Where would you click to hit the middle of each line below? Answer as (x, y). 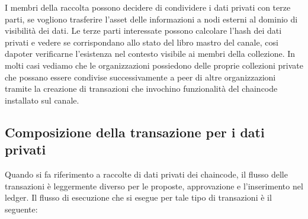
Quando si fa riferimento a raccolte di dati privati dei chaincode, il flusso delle (146, 174)
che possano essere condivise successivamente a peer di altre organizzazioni (140, 77)
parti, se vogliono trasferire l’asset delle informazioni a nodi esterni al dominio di (151, 19)
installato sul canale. (42, 100)
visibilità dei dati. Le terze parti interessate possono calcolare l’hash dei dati (143, 30)
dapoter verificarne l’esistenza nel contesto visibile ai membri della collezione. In (150, 54)
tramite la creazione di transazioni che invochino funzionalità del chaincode (141, 88)
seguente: (21, 209)
